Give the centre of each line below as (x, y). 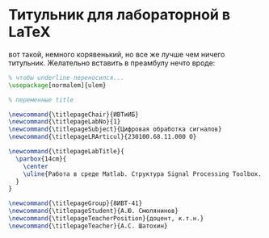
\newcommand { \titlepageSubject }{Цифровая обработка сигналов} (115, 129)
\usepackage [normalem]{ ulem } (57, 85)
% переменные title (41, 100)
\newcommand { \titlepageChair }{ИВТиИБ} (74, 115)
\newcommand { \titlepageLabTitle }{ (67, 152)
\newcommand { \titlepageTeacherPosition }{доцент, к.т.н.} (106, 219)
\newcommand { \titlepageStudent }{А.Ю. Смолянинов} (94, 211)
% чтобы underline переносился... (67, 77)
